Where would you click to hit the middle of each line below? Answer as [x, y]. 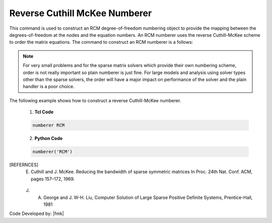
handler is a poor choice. [49, 87]
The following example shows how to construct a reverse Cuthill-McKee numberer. [95, 100]
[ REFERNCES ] [24, 165]
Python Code [49, 138]
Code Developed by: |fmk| [37, 213]
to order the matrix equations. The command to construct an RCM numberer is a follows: [101, 42]
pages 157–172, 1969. [53, 179]
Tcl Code [44, 112]
